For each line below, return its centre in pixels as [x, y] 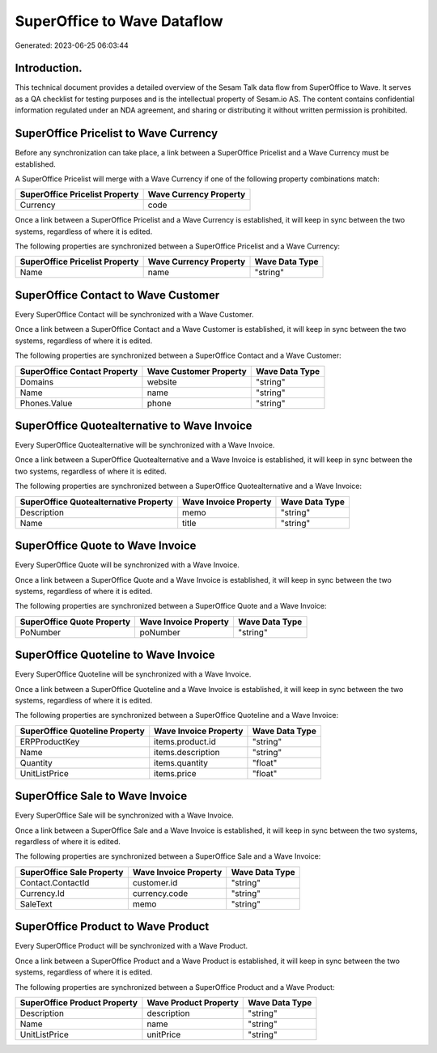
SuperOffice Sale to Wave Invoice [101, 796]
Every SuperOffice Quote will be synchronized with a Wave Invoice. [127, 565]
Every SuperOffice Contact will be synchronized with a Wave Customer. [134, 314]
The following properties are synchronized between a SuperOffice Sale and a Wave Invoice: [168, 856]
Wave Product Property [193, 1002]
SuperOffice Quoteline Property [82, 731]
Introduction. [49, 68]
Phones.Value [46, 403]
